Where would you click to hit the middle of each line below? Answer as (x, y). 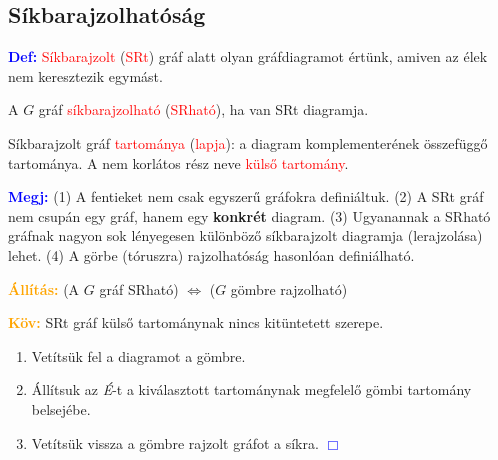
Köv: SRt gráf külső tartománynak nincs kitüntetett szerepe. (196, 322)
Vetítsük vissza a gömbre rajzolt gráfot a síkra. (175, 442)
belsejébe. (61, 408)
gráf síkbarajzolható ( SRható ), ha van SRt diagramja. (203, 109)
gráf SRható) (139, 288)
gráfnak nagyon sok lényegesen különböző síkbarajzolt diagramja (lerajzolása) (245, 235)
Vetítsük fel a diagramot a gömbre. (138, 355)
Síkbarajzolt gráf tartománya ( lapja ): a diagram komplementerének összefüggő (248, 142)
